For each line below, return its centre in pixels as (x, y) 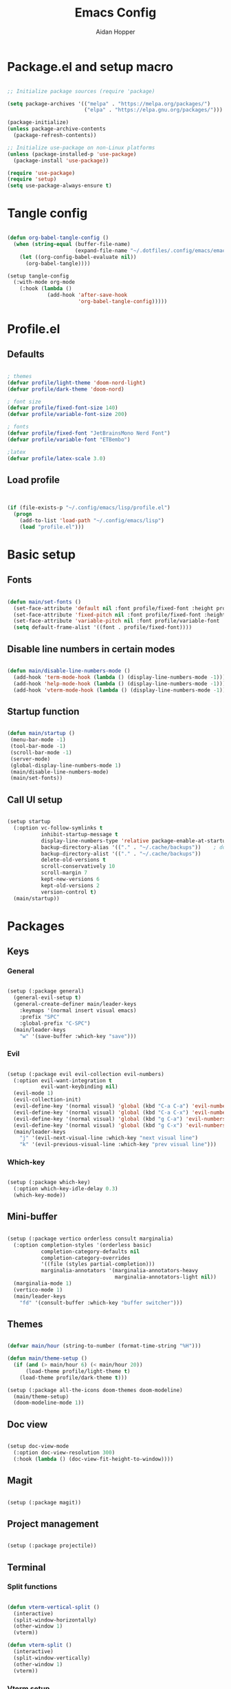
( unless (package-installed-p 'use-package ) (72, 154)
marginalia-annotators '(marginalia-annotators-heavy (119, 1271)
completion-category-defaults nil (90, 1252)
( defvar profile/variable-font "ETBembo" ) (69, 439)
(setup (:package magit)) (44, 1502)
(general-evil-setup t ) (47, 998)
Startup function (43, 711)
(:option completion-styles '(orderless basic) (83, 1245)
